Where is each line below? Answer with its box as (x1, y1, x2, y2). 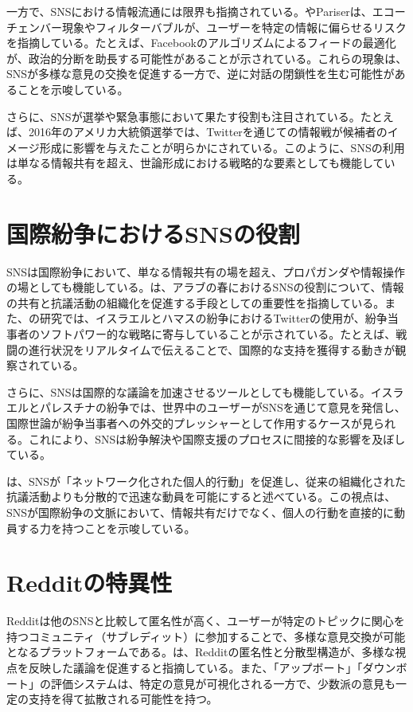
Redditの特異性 (6, 566, 173, 599)
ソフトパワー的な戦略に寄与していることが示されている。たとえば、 (39, 326, 396, 342)
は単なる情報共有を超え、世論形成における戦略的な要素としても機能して (6, 155, 384, 171)
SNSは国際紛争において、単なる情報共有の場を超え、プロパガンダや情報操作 (6, 263, 405, 280)
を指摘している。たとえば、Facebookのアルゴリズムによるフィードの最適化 (6, 34, 396, 51)
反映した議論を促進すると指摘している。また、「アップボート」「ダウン (28, 659, 396, 676)
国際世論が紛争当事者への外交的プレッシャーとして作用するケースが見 (6, 415, 373, 431)
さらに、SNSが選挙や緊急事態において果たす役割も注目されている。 (6, 108, 360, 124)
